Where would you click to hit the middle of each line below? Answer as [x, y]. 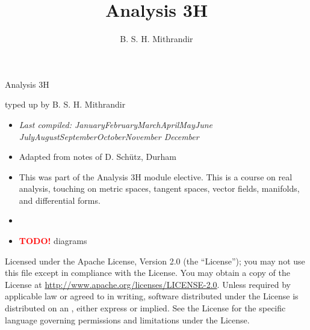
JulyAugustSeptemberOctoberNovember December [109, 136]
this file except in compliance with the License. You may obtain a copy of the [147, 273]
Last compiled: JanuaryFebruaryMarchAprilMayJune [116, 124]
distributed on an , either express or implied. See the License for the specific [145, 308]
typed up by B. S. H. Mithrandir [65, 104]
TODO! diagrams [53, 241]
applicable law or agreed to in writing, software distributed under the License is [152, 296]
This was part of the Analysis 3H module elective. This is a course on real [156, 176]
